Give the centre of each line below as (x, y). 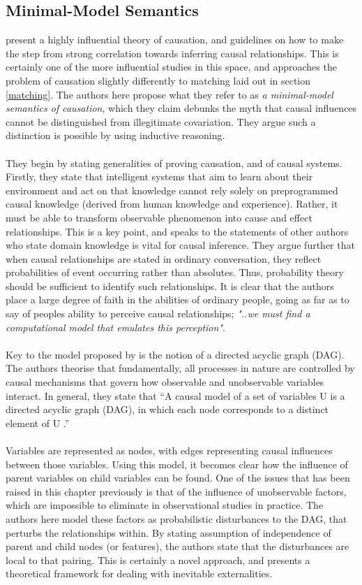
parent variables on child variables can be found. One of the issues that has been (178, 478)
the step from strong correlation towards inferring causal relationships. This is (172, 53)
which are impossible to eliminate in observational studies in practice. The (165, 505)
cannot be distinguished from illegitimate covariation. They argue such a (161, 121)
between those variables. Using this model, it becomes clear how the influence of (177, 464)
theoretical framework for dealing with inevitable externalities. (139, 573)
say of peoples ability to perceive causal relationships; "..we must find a (158, 313)
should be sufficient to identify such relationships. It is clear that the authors (170, 286)
